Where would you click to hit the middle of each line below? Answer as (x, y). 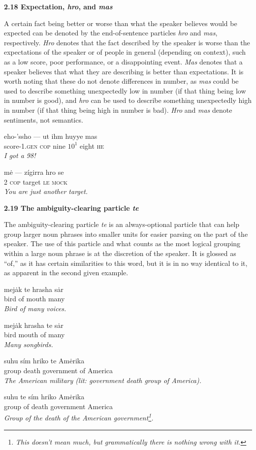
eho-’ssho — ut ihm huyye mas (51, 136)
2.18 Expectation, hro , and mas (58, 6)
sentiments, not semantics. (44, 119)
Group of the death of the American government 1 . (79, 417)
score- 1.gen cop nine (35, 145)
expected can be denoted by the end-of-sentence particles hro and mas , (111, 33)
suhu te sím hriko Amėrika (44, 397)
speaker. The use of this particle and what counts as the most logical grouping (122, 243)
